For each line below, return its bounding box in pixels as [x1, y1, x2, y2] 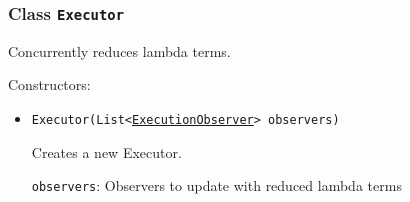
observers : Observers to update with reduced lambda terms [31, 175, 402, 196]
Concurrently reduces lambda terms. [8, 40, 231, 61]
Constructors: [8, 74, 91, 95]
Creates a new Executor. [31, 141, 182, 162]
